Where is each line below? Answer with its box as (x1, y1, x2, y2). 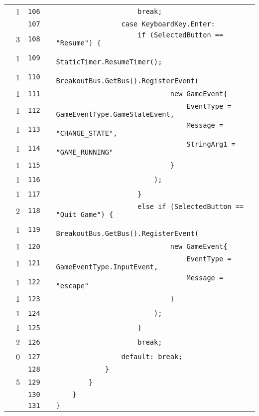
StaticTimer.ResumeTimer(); (56, 58, 162, 66)
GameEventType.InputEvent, (56, 263, 158, 271)
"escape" (56, 282, 89, 290)
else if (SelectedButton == (137, 203, 244, 210)
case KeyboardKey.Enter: (121, 20, 215, 28)
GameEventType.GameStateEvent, (56, 110, 174, 118)
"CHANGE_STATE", (56, 129, 118, 137)
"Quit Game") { (56, 210, 114, 218)
